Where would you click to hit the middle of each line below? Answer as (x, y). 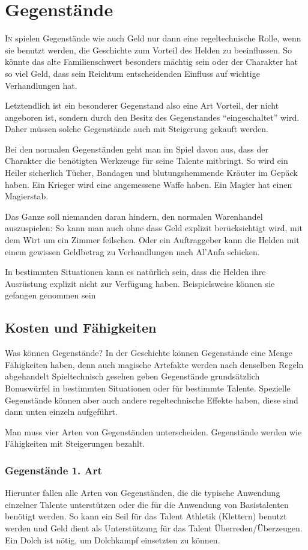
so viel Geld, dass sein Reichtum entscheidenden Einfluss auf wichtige (132, 73)
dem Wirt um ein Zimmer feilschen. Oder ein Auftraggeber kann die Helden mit (152, 240)
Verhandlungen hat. (41, 85)
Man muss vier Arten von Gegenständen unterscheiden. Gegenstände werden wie (153, 431)
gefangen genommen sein (50, 295)
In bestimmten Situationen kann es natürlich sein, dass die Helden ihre (135, 272)
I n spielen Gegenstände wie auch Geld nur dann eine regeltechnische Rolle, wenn (153, 38)
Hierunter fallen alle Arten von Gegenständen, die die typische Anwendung (143, 493)
